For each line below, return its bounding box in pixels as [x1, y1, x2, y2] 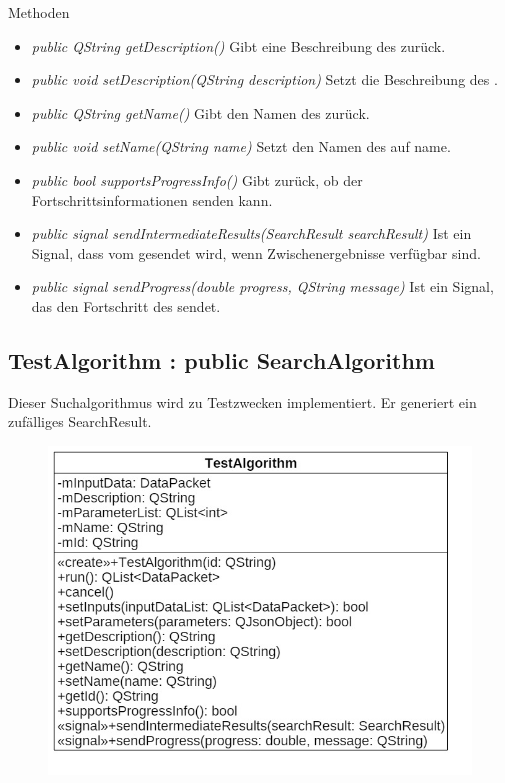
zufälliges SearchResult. [8, 411, 152, 432]
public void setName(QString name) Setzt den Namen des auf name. [31, 136, 451, 157]
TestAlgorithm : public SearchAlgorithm [8, 344, 435, 375]
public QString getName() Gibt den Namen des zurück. [31, 102, 370, 123]
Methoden [8, 2, 70, 22]
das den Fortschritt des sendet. [31, 295, 221, 316]
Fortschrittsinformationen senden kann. [31, 189, 273, 210]
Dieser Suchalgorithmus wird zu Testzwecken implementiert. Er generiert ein [8, 391, 477, 412]
